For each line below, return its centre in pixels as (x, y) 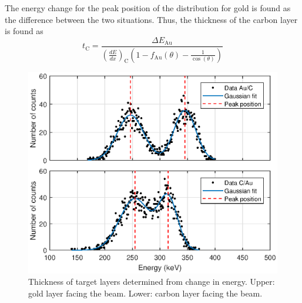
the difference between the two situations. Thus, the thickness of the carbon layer (151, 19)
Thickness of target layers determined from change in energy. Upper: (152, 282)
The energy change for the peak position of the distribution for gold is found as (148, 8)
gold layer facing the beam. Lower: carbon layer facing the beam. (145, 293)
